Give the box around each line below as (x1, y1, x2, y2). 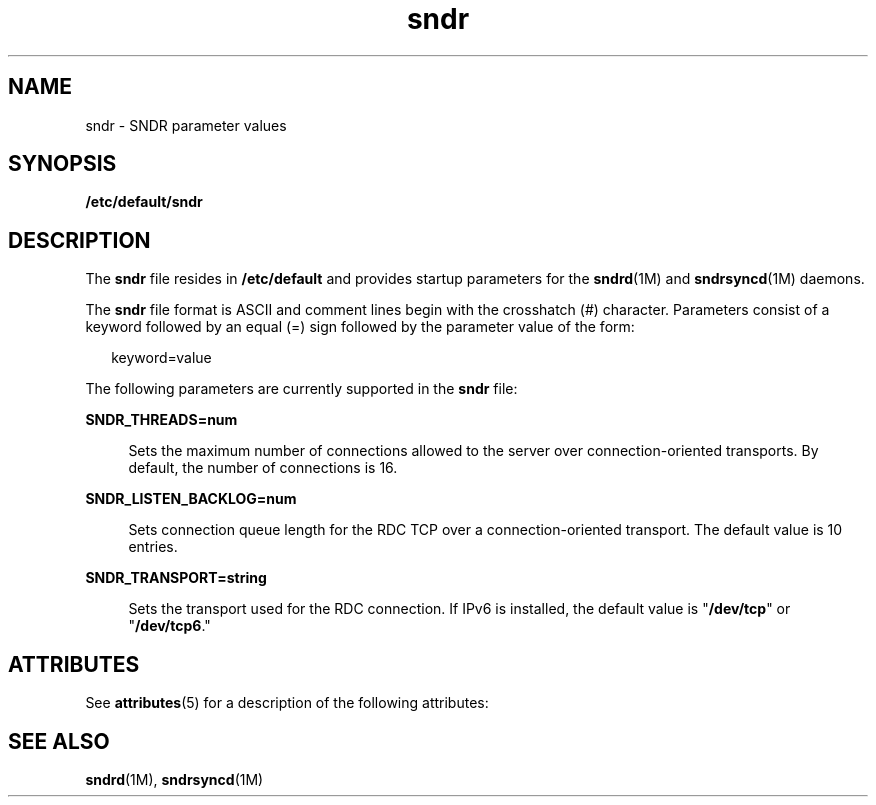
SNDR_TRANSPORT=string (85, 569, 267, 587)
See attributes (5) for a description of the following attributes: (85, 694, 489, 712)
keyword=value (111, 349, 212, 367)
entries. (128, 538, 178, 556)
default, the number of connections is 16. (128, 459, 398, 477)
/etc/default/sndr (85, 193, 203, 211)
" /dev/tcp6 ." (128, 617, 211, 635)
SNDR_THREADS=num (85, 411, 238, 429)
